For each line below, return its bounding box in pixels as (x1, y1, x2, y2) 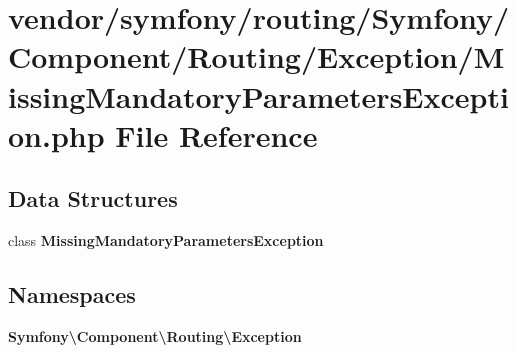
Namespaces (8, 279, 136, 310)
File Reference (115, 114, 318, 155)
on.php (8, 114, 105, 155)
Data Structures (8, 183, 178, 214)
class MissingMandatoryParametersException (8, 230, 324, 251)
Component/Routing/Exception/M (8, 36, 505, 77)
